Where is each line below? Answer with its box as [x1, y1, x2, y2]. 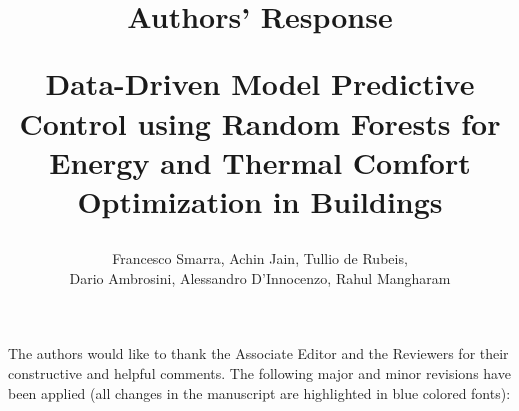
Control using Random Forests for [19, 102, 501, 143]
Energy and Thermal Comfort [49, 141, 471, 182]
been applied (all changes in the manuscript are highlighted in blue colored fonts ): [8, 382, 511, 403]
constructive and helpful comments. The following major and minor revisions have [8, 362, 511, 383]
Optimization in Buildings [77, 180, 443, 221]
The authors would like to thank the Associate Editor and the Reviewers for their [8, 343, 509, 364]
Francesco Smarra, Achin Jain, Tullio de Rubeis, [112, 248, 408, 269]
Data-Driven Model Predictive [45, 63, 475, 104]
